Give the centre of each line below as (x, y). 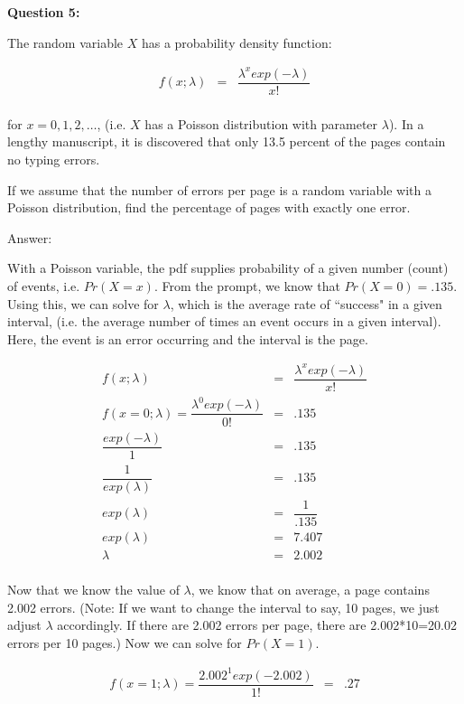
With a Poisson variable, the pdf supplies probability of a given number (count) (228, 268)
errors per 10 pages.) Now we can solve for (125, 642)
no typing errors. (54, 159)
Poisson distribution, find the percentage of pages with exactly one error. (209, 207)
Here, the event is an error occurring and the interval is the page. (188, 338)
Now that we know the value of (93, 589)
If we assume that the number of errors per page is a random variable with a (219, 189)
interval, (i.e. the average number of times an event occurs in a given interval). (224, 321)
